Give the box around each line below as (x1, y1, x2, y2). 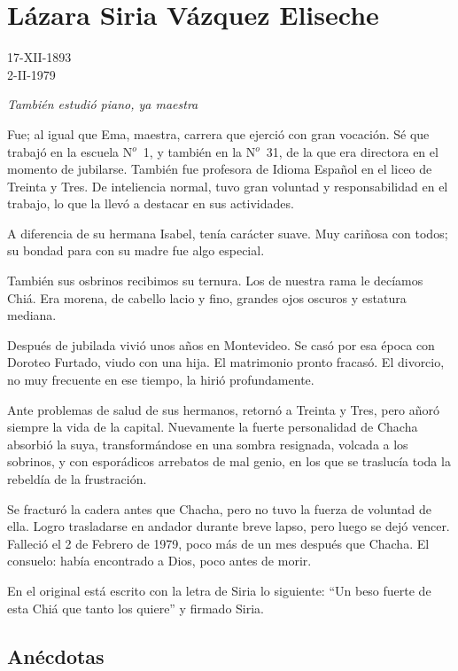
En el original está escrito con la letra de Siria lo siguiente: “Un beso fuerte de (7, 581, 431, 599)
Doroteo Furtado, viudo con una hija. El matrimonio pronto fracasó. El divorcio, (7, 353, 445, 371)
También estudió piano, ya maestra (7, 95, 198, 113)
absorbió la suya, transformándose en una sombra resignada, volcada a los (7, 434, 408, 453)
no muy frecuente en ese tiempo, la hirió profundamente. (7, 371, 314, 389)
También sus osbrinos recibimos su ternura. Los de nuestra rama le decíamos (7, 271, 423, 290)
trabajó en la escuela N (7, 142, 133, 160)
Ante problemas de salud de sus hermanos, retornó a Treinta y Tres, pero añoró (7, 400, 440, 418)
